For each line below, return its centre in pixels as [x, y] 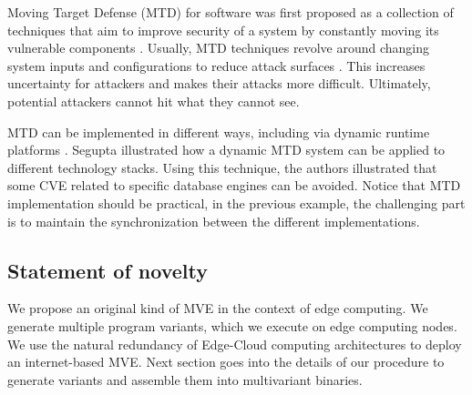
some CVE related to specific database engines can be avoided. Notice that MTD [234, 185]
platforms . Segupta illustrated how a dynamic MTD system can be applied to [226, 150]
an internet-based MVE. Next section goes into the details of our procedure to [226, 362]
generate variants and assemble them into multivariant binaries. [185, 379]
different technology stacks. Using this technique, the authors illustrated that [222, 167]
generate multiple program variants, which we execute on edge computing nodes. [232, 325]
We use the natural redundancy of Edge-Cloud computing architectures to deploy [235, 344]
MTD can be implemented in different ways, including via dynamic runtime [219, 132]
